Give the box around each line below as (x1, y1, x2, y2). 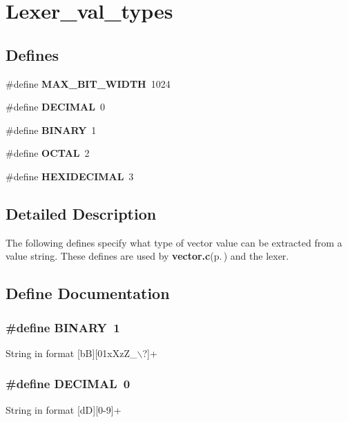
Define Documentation (6, 282, 170, 304)
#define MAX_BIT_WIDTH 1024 (6, 76, 171, 90)
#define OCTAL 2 (6, 146, 90, 160)
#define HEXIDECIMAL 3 (6, 169, 134, 183)
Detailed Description (6, 202, 157, 224)
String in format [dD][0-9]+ (6, 402, 122, 416)
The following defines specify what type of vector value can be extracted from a (6, 235, 342, 249)
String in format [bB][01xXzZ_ (6, 345, 137, 360)
